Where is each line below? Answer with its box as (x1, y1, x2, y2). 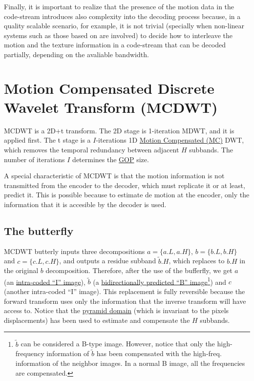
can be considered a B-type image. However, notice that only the (21, 339, 215, 349)
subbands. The (189, 145, 233, 155)
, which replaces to (169, 255, 225, 266)
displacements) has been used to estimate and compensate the (4, 315, 190, 325)
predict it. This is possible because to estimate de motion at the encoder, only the (4, 190, 250, 200)
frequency (15, 348, 44, 359)
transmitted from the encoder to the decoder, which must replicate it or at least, (4, 180, 245, 190)
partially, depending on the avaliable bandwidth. (4, 49, 149, 59)
